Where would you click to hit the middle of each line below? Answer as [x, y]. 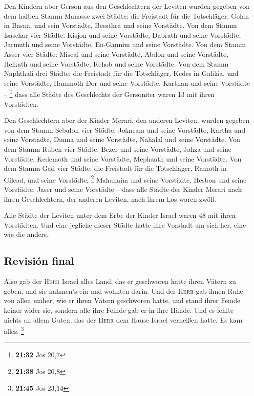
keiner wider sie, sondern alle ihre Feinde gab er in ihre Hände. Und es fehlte [119, 310]
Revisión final [39, 261]
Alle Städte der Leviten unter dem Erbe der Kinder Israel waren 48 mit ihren [120, 215]
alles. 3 [14, 330]
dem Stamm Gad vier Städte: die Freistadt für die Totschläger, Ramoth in [115, 168]
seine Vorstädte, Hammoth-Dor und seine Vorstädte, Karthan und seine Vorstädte [127, 82]
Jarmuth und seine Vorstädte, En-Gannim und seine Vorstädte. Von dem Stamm [125, 44]
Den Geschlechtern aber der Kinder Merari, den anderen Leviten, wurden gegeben [127, 120]
